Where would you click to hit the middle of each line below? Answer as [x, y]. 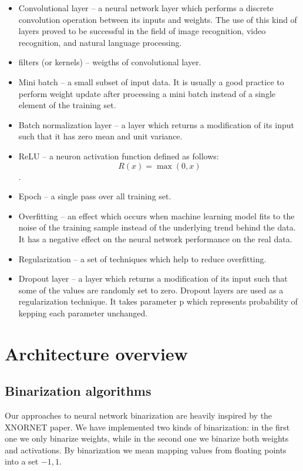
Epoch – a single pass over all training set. [95, 196]
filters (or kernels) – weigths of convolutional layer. [110, 62]
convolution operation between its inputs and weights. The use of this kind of [158, 19]
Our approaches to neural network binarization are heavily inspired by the [139, 415]
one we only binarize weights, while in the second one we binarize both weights [147, 438]
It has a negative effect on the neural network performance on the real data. [155, 238]
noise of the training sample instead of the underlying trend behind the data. [157, 227]
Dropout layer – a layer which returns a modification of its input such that [153, 278]
